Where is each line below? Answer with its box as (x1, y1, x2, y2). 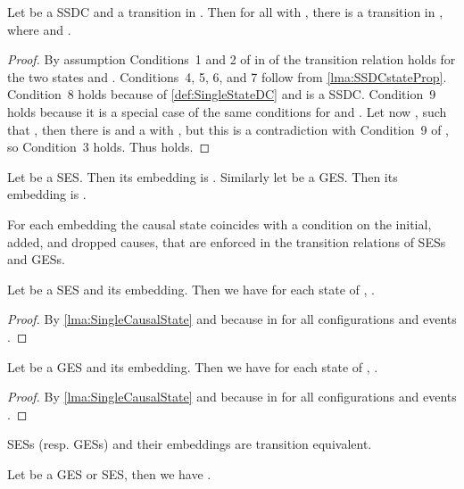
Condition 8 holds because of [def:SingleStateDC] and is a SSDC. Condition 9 (7, 85, 436, 104)
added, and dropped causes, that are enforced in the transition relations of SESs (7, 232, 446, 251)
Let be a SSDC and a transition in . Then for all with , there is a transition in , (7, 3, 443, 21)
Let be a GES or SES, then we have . (7, 464, 211, 483)
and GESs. (7, 250, 65, 269)
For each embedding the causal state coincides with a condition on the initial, (7, 214, 432, 233)
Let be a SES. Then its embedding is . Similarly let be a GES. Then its (7, 167, 398, 186)
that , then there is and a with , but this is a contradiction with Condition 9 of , (7, 120, 450, 138)
